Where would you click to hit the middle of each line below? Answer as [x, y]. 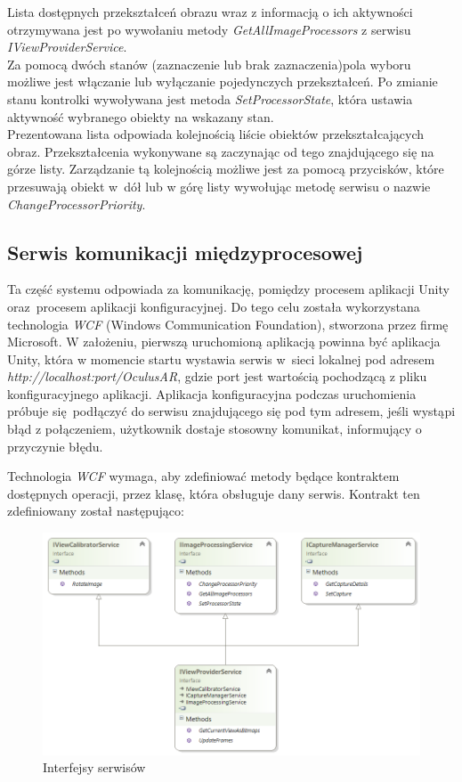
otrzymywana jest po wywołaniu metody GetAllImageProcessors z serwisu [209, 29]
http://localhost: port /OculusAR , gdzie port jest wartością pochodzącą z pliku [217, 376]
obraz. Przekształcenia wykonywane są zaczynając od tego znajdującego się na [221, 151]
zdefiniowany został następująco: [96, 511]
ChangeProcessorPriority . [77, 204]
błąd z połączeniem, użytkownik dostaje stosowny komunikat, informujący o [215, 429]
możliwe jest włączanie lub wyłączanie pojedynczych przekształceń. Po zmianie [223, 81]
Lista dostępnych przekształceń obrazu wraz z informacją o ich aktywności [210, 12]
